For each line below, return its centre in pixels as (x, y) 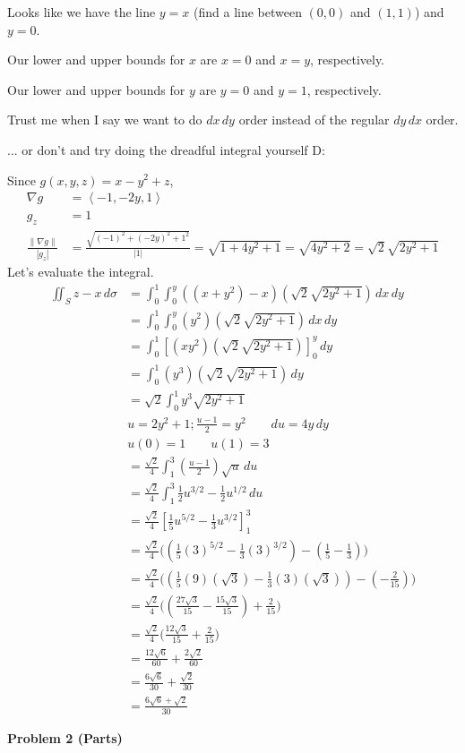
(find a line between (248, 12)
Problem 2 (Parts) (65, 737)
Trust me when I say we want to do (105, 120)
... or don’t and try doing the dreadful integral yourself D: (166, 149)
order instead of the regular (314, 120)
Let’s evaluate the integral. (81, 272)
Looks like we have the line (82, 12)
